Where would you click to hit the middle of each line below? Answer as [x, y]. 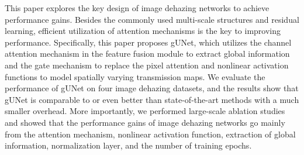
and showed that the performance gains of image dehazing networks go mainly [145, 122]
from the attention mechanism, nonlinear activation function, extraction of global [150, 134]
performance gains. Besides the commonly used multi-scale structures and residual [152, 19]
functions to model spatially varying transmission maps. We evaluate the [135, 76]
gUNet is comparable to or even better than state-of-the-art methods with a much [152, 99]
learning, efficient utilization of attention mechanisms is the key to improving [143, 31]
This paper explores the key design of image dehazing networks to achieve [137, 8]
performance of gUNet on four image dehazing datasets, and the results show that [152, 88]
